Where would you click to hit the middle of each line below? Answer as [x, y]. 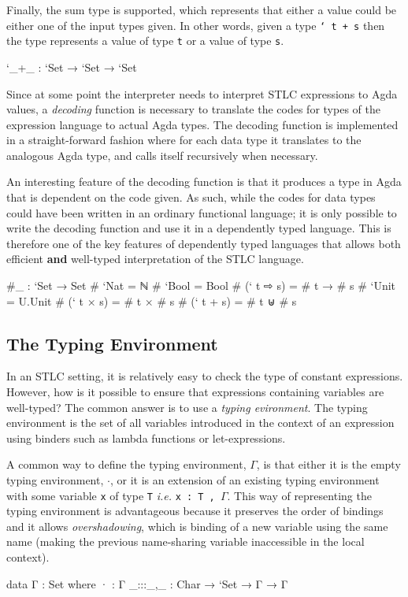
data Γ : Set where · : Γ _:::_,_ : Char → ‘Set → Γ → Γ [147, 583]
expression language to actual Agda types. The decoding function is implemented [202, 124]
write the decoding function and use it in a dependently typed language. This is [199, 228]
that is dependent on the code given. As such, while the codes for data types [191, 197]
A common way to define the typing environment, [126, 464]
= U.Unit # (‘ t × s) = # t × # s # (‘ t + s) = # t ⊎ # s [152, 300]
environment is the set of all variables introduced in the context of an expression [200, 423]
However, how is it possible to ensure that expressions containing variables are [195, 392]
